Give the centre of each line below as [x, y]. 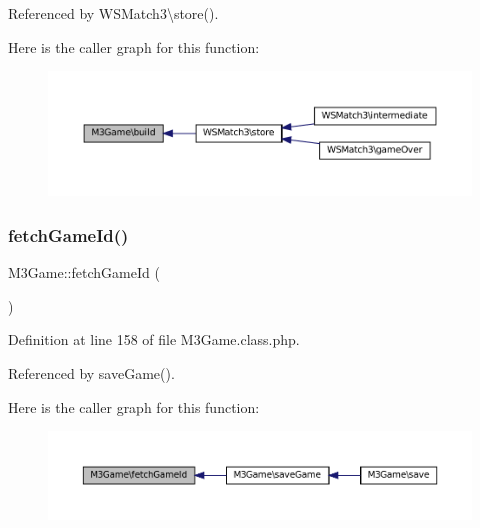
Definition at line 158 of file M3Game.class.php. [154, 339]
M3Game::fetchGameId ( [84, 272]
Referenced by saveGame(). [91, 373]
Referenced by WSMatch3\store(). [113, 13]
